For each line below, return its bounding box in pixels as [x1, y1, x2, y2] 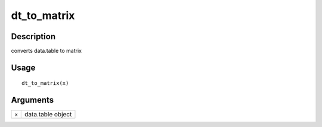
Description [11, 31, 56, 42]
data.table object [24, 110, 72, 119]
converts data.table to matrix [11, 47, 82, 55]
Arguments [11, 95, 54, 105]
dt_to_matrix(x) [21, 80, 69, 87]
